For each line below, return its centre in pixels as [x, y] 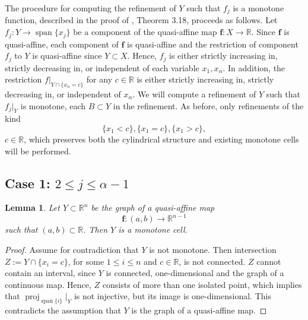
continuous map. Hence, [48, 284]
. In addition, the [254, 67]
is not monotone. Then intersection [213, 249]
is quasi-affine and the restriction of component [213, 44]
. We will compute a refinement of [194, 94]
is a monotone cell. [153, 229]
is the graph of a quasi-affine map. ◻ [199, 310]
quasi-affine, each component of [62, 44]
